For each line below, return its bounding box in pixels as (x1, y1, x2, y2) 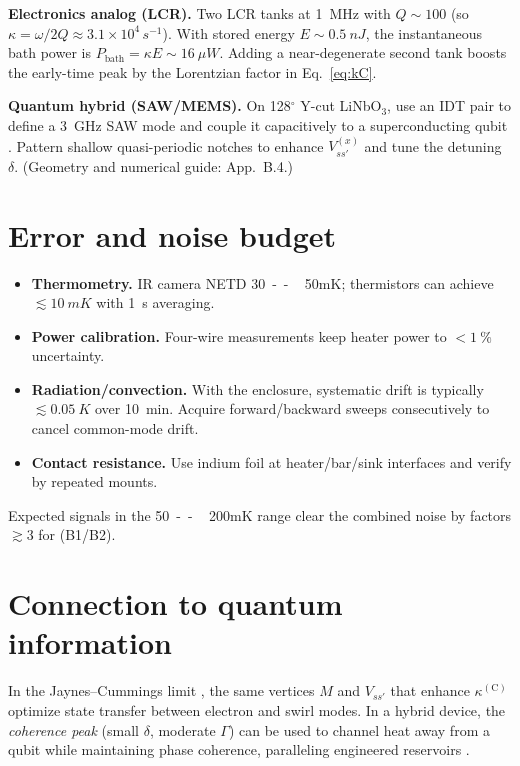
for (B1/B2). (38, 524, 116, 545)
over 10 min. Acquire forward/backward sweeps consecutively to (94, 398, 490, 419)
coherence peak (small (8, 719, 139, 740)
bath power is (8, 42, 91, 63)
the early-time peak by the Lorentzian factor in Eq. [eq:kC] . (8, 61, 377, 82)
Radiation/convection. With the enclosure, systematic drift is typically (31, 378, 484, 399)
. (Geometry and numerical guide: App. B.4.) (14, 155, 294, 176)
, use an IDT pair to (387, 95, 512, 116)
